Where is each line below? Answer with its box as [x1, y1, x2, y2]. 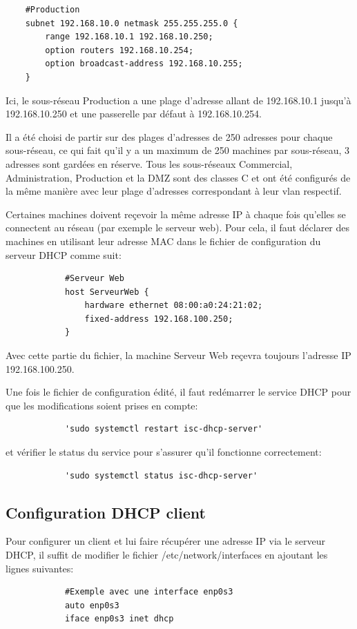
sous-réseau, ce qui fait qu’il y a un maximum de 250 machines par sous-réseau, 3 [6, 143, 349, 157]
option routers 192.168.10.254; [45, 45, 194, 55]
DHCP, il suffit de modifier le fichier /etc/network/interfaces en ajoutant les [6, 548, 328, 562]
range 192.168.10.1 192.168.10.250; [45, 32, 213, 42]
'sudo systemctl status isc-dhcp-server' [64, 470, 258, 481]
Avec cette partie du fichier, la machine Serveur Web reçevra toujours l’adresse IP [6, 348, 351, 362]
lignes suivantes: [6, 561, 74, 575]
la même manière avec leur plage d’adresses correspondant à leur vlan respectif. [6, 184, 342, 198]
